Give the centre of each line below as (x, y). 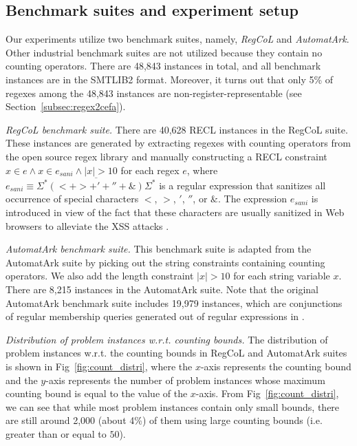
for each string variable (282, 276)
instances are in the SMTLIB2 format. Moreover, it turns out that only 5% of (170, 79)
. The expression (252, 199)
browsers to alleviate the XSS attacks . (87, 225)
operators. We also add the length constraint (100, 276)
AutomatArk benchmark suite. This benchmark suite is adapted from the (159, 249)
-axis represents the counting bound (276, 366)
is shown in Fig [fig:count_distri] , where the (99, 366)
